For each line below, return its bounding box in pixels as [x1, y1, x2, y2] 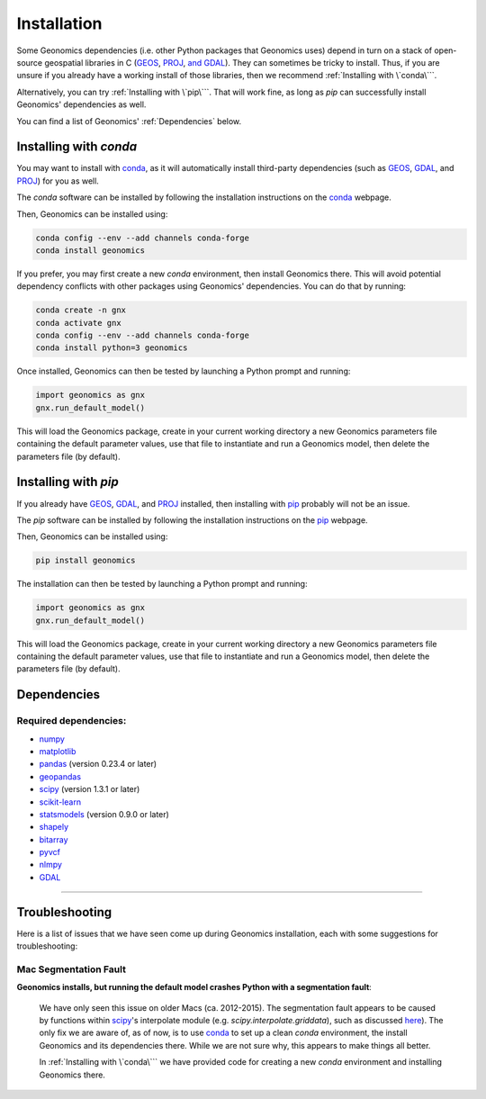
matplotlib [39, 745, 76, 756]
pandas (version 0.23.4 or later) [39, 759, 157, 770]
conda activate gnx [35, 318, 121, 328]
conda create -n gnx [35, 305, 126, 315]
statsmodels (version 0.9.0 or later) [39, 808, 170, 819]
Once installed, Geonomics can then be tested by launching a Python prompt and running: [16, 365, 351, 377]
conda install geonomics [35, 245, 146, 256]
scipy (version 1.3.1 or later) [39, 784, 140, 795]
